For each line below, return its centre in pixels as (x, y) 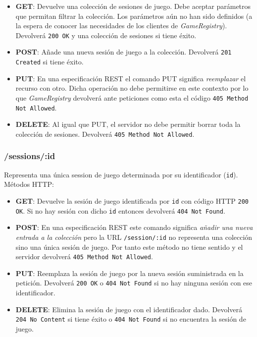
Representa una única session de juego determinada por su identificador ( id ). (121, 174)
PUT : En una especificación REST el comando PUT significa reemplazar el (131, 78)
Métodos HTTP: (29, 184)
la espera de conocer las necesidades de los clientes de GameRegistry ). (121, 26)
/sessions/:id (30, 156)
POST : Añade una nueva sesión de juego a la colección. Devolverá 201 (124, 52)
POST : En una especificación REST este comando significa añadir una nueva (134, 227)
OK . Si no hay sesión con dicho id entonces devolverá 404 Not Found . (120, 210)
